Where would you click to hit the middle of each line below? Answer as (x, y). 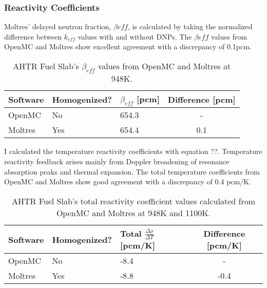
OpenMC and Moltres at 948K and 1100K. (133, 213)
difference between (33, 36)
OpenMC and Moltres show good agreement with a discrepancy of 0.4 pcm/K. (128, 181)
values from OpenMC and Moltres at (164, 66)
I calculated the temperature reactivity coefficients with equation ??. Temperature (133, 151)
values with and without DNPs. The (135, 36)
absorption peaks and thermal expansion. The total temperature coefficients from (132, 171)
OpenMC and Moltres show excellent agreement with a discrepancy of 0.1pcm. (128, 46)
